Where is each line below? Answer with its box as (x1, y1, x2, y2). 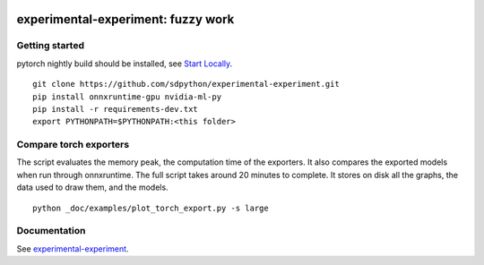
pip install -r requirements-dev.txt (32, 104, 199, 114)
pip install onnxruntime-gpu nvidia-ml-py (32, 91, 222, 102)
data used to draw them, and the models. (16, 182, 169, 192)
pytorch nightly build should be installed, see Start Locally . (16, 58, 233, 69)
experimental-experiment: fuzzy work (16, 12, 235, 27)
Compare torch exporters (16, 139, 130, 151)
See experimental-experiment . (16, 243, 129, 254)
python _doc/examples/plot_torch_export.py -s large (32, 202, 269, 213)
